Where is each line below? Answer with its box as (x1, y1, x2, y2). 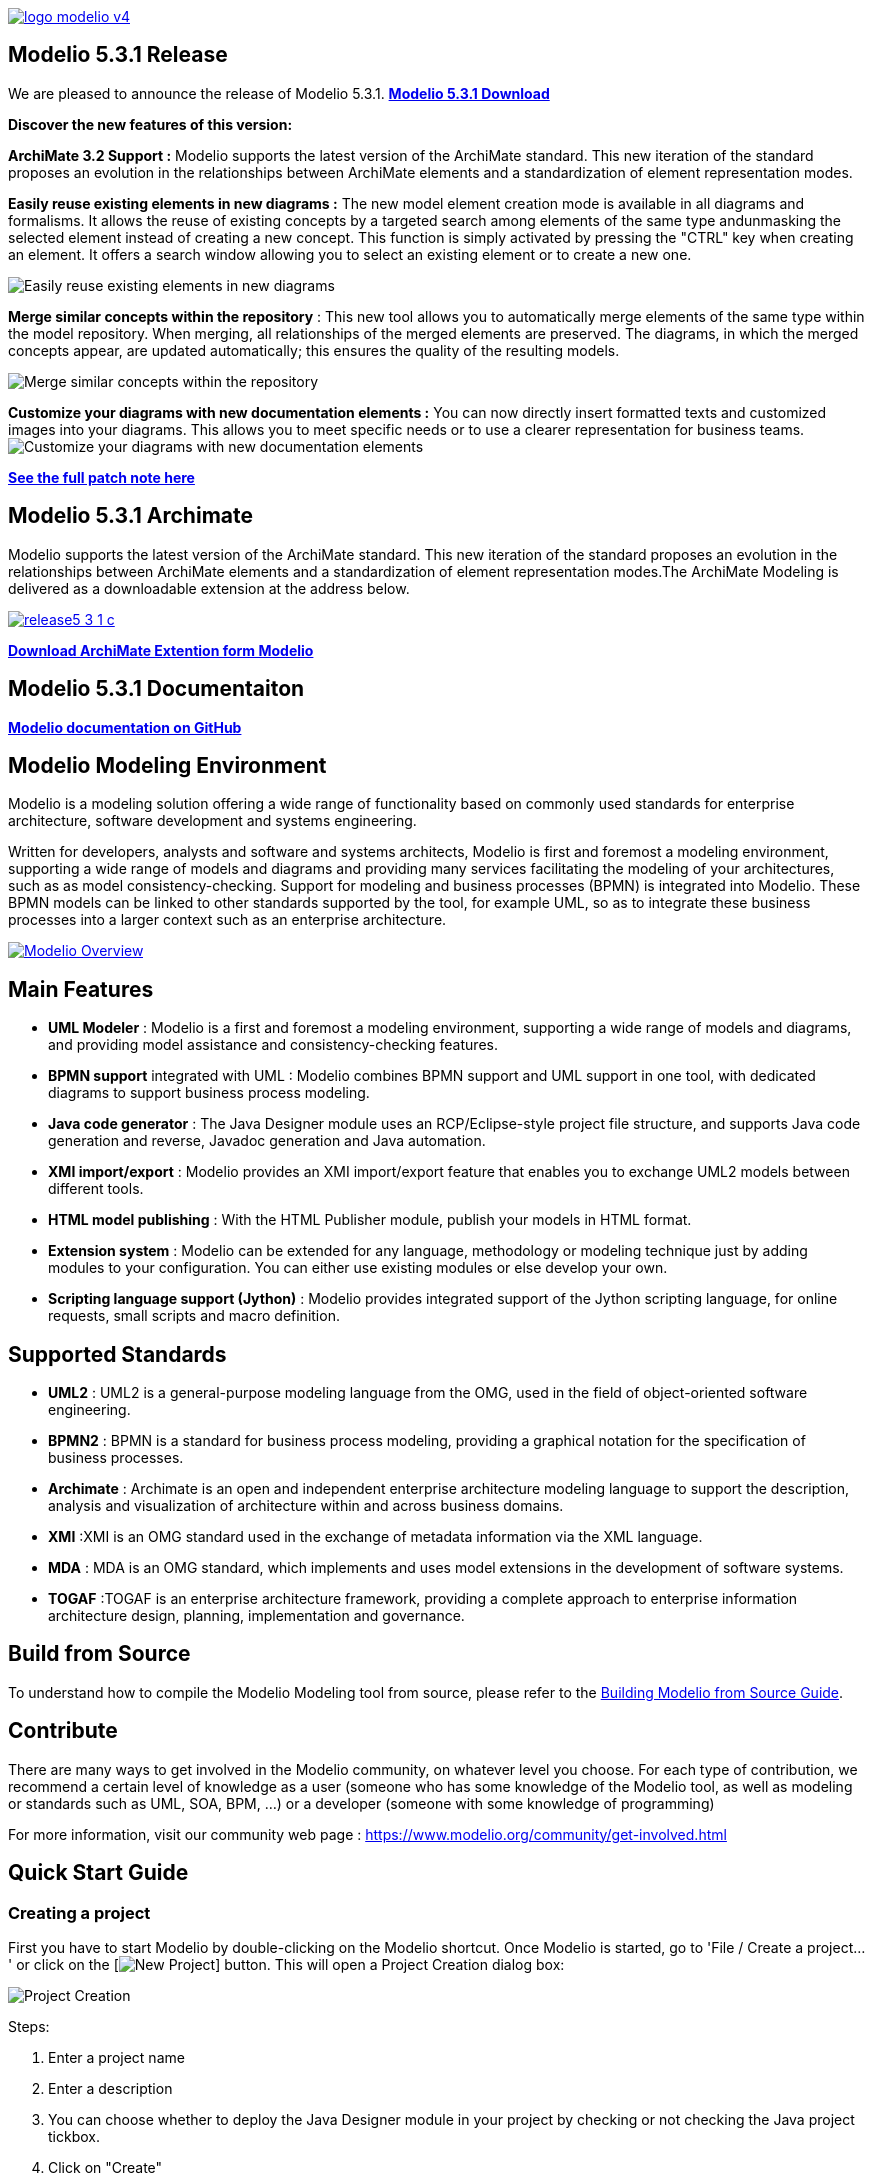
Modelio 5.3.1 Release (8, 42, 228, 68)
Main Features (8, 976, 154, 1002)
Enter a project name (48, 2048, 185, 2066)
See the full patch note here (8, 468, 195, 486)
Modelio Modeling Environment (8, 752, 327, 778)
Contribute (8, 1718, 118, 1744)
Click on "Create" (48, 2158, 163, 2176)
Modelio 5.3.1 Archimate (8, 503, 253, 529)
